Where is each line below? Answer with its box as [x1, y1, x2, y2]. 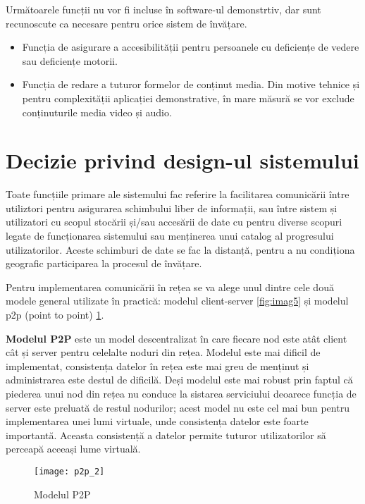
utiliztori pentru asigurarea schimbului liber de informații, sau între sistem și [6, 200, 338, 215]
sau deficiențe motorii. [22, 53, 118, 68]
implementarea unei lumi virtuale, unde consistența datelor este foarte [6, 414, 309, 429]
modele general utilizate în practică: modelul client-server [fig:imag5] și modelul [6, 293, 349, 308]
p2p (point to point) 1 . [6, 307, 104, 322]
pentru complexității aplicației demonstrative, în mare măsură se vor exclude [22, 90, 354, 105]
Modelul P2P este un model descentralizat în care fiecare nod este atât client [6, 331, 347, 345]
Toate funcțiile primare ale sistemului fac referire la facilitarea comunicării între [6, 187, 349, 202]
